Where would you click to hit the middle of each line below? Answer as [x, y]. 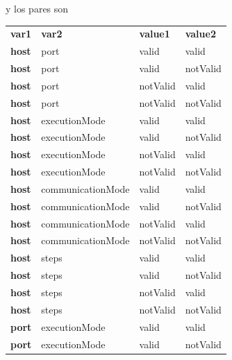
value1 [155, 34]
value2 [200, 34]
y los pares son [37, 8]
